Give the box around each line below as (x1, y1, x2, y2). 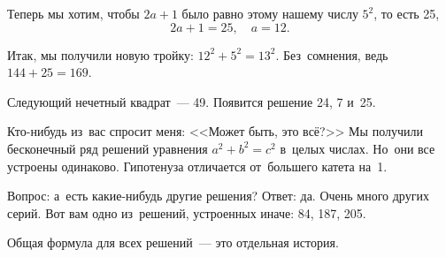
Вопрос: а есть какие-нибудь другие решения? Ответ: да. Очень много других (7, 186, 429, 205)
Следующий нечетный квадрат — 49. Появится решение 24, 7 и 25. (7, 92, 376, 110)
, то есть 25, (373, 4, 440, 22)
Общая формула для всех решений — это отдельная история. (7, 233, 339, 252)
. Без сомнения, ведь (275, 45, 388, 64)
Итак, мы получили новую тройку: (7, 45, 194, 64)
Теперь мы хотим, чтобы (7, 4, 140, 22)
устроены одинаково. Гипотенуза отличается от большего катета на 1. (7, 156, 388, 175)
